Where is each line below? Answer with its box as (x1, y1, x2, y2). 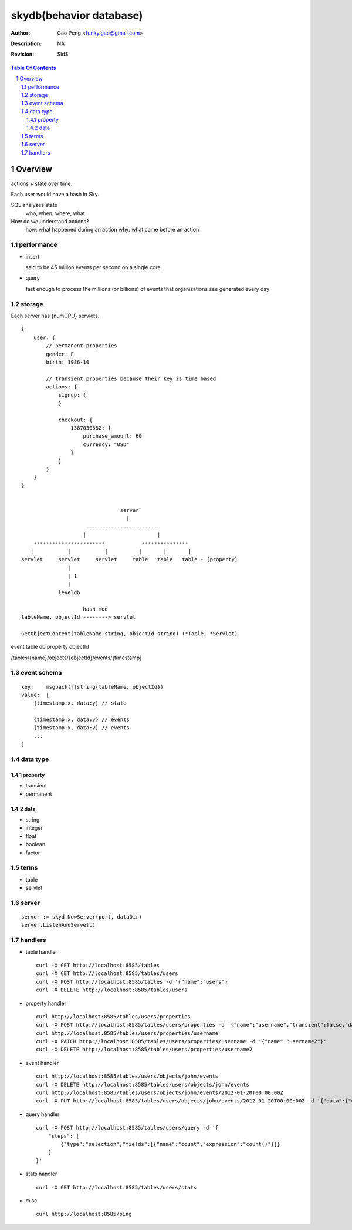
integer (25, 825, 43, 832)
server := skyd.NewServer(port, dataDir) (21, 914, 142, 920)
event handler (25, 1059, 59, 1066)
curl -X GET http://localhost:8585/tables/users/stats (36, 1184, 197, 1191)
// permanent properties (46, 343, 117, 349)
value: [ (21, 691, 49, 698)
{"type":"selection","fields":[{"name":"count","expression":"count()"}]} (60, 1141, 280, 1147)
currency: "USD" (83, 441, 130, 448)
